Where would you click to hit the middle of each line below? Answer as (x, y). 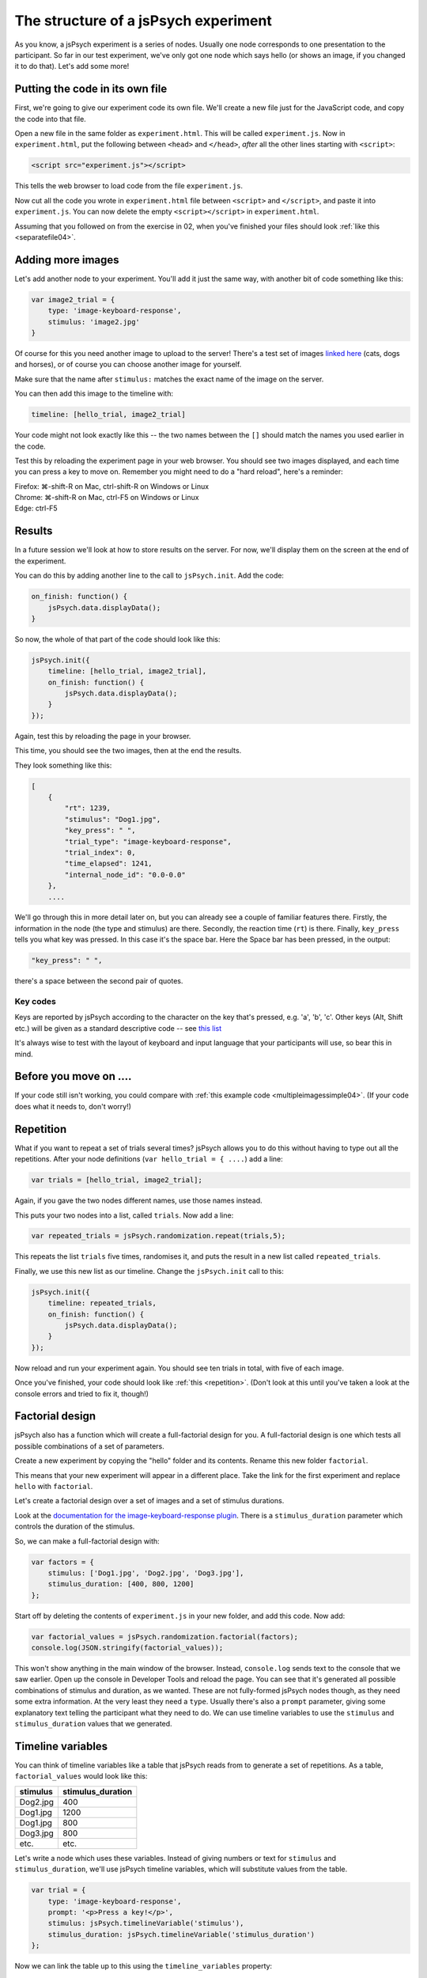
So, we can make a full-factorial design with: (87, 1541)
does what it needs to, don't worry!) (73, 1106)
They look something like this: (63, 765)
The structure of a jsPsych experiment (143, 21)
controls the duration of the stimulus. (75, 1526)
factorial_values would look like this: (81, 1776)
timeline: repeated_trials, (102, 1303)
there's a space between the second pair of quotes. (99, 981)
